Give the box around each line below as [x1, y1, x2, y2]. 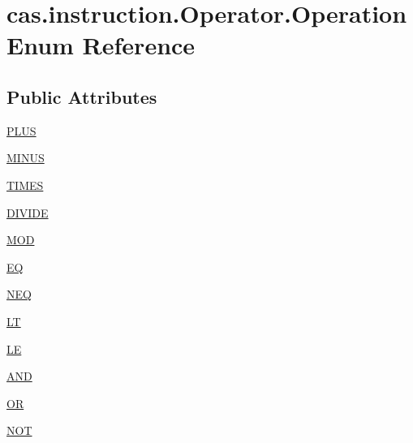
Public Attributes [6, 84, 157, 109]
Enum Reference [6, 28, 196, 62]
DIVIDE [6, 204, 49, 221]
